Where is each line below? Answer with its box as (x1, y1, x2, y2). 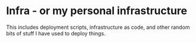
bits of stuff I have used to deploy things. (6, 29, 106, 37)
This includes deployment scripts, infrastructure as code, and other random (6, 24, 190, 31)
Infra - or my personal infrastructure (6, 4, 188, 18)
